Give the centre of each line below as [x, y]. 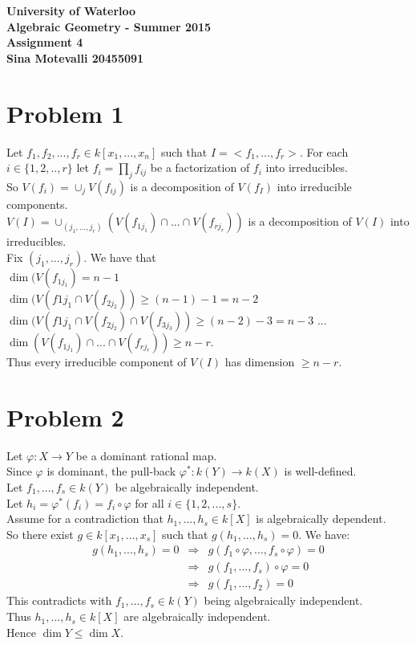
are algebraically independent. [197, 616]
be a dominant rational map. [146, 455]
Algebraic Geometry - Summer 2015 [109, 26]
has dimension [260, 362]
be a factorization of [200, 167]
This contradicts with [59, 600]
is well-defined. [320, 471]
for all [149, 502]
